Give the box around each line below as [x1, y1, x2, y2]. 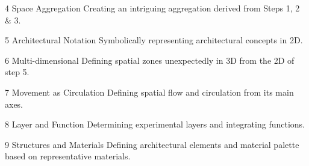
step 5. [5, 66, 30, 78]
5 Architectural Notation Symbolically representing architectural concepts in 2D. [5, 34, 303, 46]
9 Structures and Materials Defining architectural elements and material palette [5, 138, 299, 150]
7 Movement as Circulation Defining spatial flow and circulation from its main [5, 85, 294, 98]
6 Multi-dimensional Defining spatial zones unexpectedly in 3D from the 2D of [5, 54, 295, 66]
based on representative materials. [5, 150, 131, 162]
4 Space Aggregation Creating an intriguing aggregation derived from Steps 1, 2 [5, 2, 300, 14]
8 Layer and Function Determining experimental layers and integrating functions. [5, 118, 305, 131]
